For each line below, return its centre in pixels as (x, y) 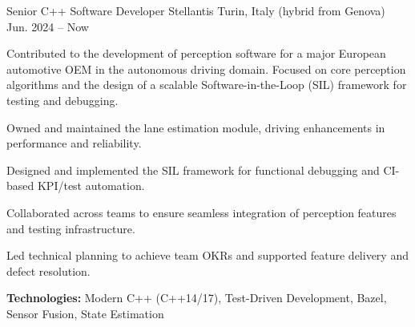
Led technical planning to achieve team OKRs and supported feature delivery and (207, 255)
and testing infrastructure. (71, 228)
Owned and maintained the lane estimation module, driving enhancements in (196, 127)
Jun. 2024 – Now (48, 26)
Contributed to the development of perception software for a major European (196, 53)
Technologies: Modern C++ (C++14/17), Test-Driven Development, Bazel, (197, 298)
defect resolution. (48, 270)
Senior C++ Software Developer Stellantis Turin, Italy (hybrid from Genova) (196, 10)
